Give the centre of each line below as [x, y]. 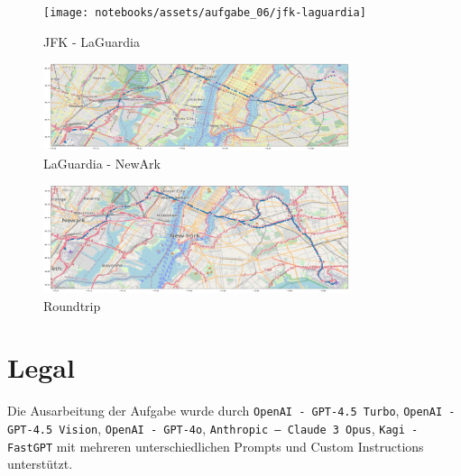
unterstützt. [40, 464]
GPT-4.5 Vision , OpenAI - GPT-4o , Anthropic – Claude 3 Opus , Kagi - [213, 429]
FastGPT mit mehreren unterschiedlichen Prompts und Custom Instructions [216, 446]
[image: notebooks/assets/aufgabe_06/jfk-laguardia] [205, 13]
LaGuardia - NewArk [102, 163]
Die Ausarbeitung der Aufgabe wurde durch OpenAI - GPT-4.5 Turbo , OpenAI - [231, 411]
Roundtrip [72, 305]
